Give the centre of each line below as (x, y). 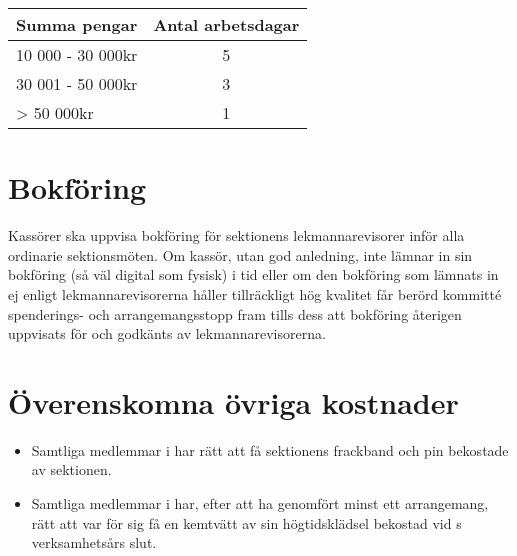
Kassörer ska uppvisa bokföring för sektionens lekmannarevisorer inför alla (236, 235)
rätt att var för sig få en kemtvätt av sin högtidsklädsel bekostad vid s (246, 522)
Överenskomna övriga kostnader (233, 401)
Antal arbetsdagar (226, 24)
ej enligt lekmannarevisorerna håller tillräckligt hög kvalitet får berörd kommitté (255, 293)
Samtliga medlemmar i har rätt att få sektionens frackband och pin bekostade (270, 449)
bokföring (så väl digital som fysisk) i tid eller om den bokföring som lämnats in (253, 274)
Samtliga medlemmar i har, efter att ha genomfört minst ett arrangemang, (260, 503)
